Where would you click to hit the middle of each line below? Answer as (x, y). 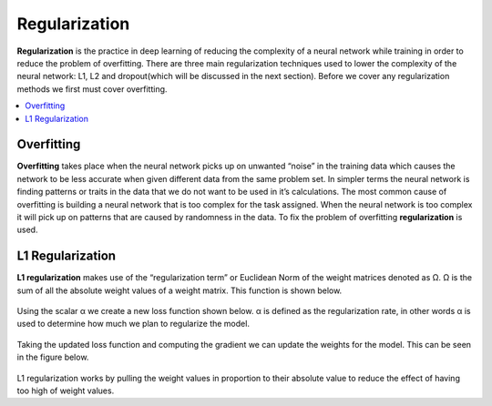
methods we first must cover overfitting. (92, 89)
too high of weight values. (66, 391)
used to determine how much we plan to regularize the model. (133, 324)
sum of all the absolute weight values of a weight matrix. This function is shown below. (179, 290)
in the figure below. (53, 357)
